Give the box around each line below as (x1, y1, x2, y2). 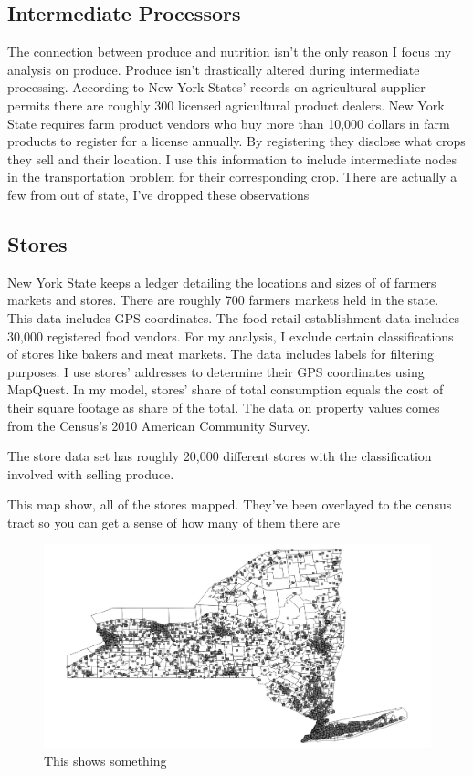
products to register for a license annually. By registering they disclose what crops (7, 131, 466, 151)
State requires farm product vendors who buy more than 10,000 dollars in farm (7, 113, 450, 132)
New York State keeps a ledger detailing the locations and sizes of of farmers (7, 272, 436, 291)
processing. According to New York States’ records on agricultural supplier (7, 78, 426, 97)
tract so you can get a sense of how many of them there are (7, 512, 340, 531)
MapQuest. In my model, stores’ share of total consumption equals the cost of (7, 380, 444, 399)
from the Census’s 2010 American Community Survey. (7, 415, 310, 435)
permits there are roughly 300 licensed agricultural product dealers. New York (7, 95, 445, 114)
